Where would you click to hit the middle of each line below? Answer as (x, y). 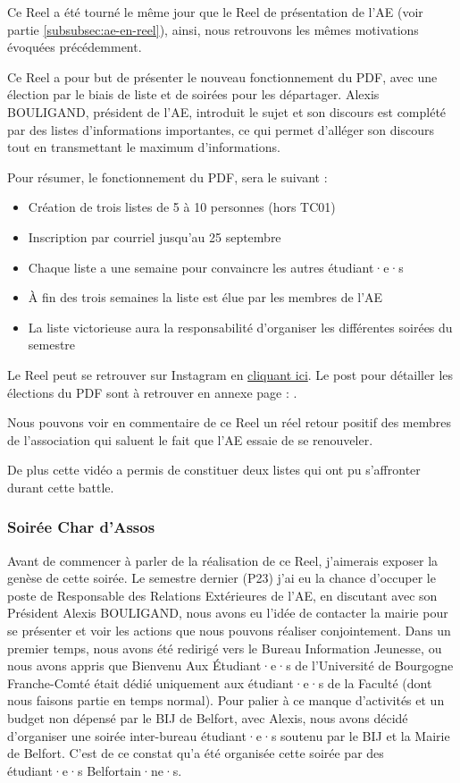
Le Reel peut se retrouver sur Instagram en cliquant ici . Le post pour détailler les (230, 374)
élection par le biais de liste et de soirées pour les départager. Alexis (193, 94)
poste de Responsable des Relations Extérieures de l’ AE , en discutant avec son (222, 595)
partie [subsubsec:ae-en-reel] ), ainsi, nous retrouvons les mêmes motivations (213, 29)
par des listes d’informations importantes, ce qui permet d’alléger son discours (221, 129)
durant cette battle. (61, 487)
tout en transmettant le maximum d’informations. (144, 147)
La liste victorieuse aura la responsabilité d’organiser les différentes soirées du (240, 327)
